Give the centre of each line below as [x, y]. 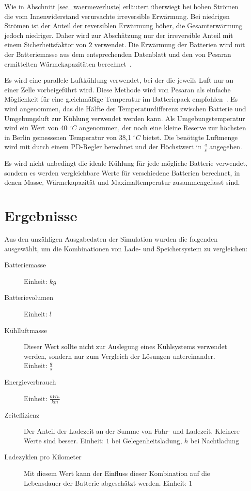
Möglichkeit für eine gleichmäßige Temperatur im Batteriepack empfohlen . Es [121, 99]
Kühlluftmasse [26, 330]
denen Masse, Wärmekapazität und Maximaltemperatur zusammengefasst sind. [122, 182]
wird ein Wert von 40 [36, 128]
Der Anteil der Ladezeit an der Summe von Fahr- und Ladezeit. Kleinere [132, 431]
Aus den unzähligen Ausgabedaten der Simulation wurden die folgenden [111, 239]
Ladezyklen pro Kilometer [43, 457]
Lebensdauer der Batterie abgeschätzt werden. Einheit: [105, 482]
